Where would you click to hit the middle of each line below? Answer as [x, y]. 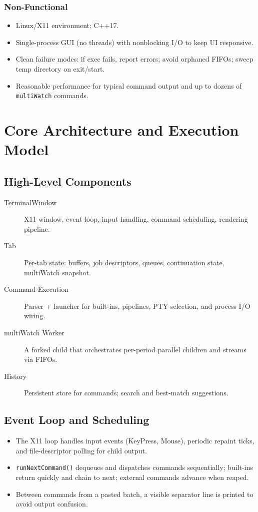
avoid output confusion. [52, 504]
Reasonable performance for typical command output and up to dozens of [129, 85]
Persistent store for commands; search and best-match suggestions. [126, 393]
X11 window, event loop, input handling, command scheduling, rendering [136, 219]
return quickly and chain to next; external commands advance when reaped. [132, 477]
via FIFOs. [41, 359]
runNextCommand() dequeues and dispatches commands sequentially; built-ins [134, 467]
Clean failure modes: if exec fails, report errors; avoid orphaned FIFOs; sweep [134, 59]
